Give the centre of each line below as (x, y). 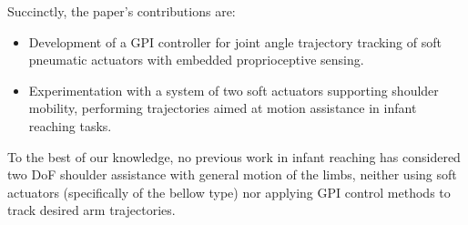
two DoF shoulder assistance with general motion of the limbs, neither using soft (232, 174)
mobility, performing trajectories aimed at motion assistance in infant (223, 108)
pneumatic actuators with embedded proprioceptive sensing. (196, 60)
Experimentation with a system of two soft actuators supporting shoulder (234, 90)
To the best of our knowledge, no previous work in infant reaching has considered (234, 156)
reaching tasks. (70, 125)
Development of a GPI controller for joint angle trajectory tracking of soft (235, 41)
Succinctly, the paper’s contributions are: (122, 11)
